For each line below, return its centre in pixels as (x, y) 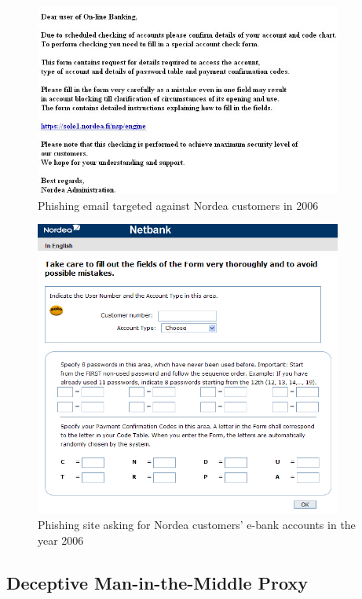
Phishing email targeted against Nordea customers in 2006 (178, 205)
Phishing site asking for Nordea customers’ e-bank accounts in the (197, 525)
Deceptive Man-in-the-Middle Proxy (157, 582)
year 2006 (61, 540)
